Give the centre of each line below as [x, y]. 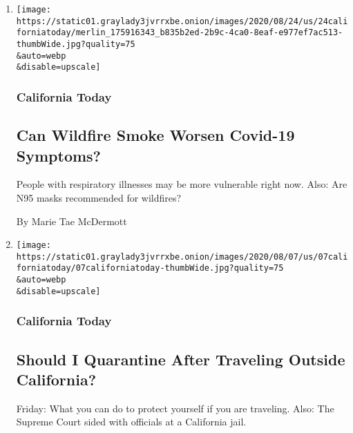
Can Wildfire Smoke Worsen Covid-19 [155, 135]
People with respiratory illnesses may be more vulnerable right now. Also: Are [182, 184]
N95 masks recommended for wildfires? [99, 197]
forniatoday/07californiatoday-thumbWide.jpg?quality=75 [150, 268]
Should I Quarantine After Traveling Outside [181, 359]
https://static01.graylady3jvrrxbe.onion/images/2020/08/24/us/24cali [182, 21]
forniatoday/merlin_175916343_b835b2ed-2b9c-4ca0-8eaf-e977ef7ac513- [180, 33]
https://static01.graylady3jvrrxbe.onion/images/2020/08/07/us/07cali [182, 257]
